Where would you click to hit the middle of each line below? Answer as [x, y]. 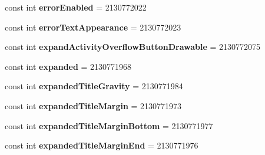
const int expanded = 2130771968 [68, 66]
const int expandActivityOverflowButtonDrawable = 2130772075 [133, 47]
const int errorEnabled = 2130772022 [76, 7]
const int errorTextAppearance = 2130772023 [93, 27]
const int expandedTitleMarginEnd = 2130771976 [102, 145]
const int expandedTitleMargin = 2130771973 [93, 105]
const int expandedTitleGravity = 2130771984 [94, 86]
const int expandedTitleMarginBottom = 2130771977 [109, 125]
